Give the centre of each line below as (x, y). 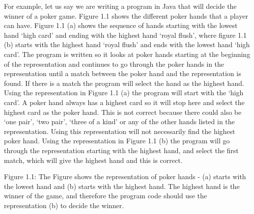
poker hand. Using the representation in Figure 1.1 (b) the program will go (117, 141)
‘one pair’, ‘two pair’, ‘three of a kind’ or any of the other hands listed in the (119, 121)
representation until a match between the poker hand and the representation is (123, 73)
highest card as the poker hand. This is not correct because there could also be (123, 112)
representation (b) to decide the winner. (64, 205)
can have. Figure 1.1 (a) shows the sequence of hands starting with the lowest (121, 25)
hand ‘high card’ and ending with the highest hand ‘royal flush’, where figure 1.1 (125, 35)
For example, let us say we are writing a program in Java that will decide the (120, 6)
